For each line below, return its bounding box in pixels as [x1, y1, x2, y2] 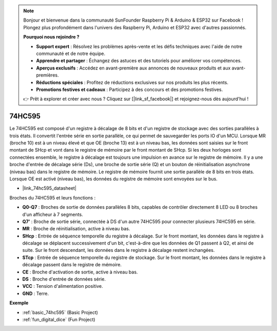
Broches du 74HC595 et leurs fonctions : [9, 194, 96, 200]
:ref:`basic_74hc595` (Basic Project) [22, 309, 98, 316]
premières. [36, 72, 59, 78]
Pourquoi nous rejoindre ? [23, 34, 80, 40]
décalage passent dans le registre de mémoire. [22, 262, 122, 268]
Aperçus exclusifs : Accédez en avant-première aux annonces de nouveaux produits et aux [36, 65, 231, 71]
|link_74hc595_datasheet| [22, 185, 77, 191]
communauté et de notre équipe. [36, 50, 106, 57]
